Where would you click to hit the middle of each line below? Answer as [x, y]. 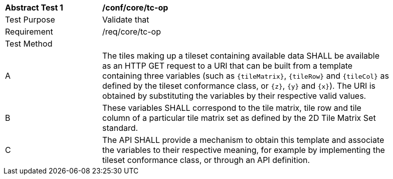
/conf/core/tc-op [135, 8]
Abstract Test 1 [34, 8]
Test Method [29, 44]
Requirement [29, 32]
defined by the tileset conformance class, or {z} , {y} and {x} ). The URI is [239, 86]
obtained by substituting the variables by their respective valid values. [234, 96]
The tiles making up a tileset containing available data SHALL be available [241, 56]
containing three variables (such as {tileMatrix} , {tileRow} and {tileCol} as [246, 76]
